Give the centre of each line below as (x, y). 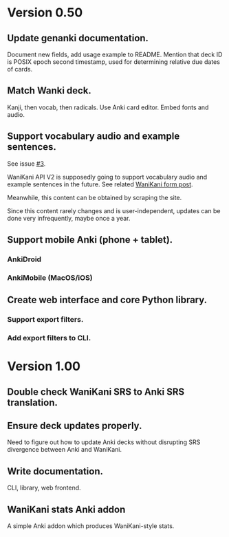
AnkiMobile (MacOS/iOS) (50, 278)
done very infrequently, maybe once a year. (69, 218)
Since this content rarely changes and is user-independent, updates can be (114, 210)
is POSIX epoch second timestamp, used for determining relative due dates (113, 62)
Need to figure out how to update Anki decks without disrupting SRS (104, 442)
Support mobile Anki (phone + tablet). (90, 240)
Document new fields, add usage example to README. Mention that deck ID (115, 54)
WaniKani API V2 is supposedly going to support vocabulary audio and (107, 177)
